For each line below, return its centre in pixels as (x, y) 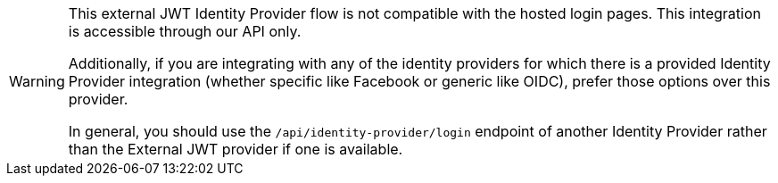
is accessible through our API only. (185, 31)
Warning (37, 81)
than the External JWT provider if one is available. (236, 149)
